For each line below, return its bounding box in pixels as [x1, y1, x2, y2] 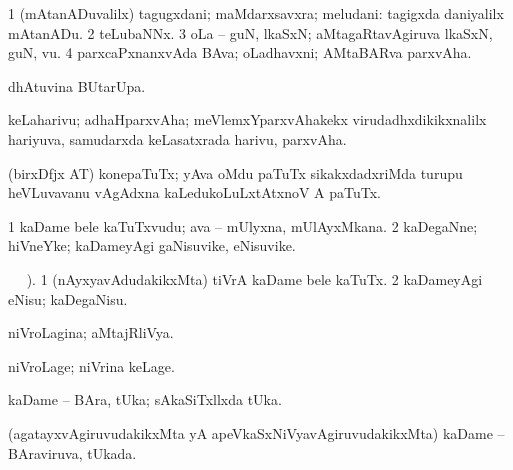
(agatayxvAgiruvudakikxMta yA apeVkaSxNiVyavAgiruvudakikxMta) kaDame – [8, 422, 505, 443]
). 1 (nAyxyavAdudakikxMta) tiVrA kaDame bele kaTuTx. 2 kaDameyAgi [26, 268, 483, 289]
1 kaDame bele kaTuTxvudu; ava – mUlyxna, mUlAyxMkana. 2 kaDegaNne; [8, 215, 478, 236]
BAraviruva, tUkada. [8, 442, 137, 463]
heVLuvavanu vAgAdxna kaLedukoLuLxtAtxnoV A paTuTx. [8, 182, 382, 203]
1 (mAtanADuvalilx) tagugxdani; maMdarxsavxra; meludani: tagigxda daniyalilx [8, 3, 504, 23]
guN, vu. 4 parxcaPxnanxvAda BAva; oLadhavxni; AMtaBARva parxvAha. [8, 42, 472, 63]
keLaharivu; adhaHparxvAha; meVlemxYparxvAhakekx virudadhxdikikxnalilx [8, 109, 487, 130]
